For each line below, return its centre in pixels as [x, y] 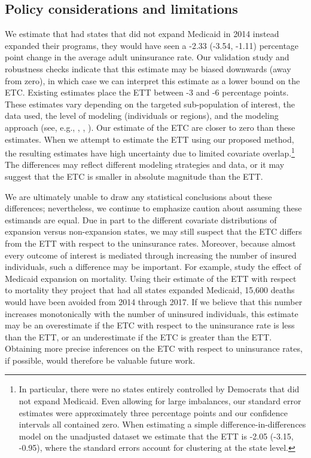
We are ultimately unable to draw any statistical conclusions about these [138, 196]
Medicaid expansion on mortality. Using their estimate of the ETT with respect [151, 278]
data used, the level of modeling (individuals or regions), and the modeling [142, 116]
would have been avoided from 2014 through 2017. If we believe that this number [154, 301]
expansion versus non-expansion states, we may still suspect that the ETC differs [153, 231]
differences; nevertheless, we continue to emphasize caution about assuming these [153, 208]
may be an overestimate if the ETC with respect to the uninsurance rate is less [150, 325]
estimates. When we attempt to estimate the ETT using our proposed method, [150, 139]
